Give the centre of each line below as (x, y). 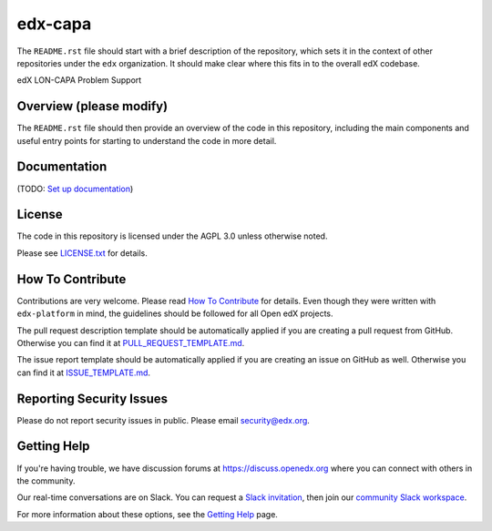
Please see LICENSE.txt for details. (82, 253)
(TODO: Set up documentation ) (75, 189)
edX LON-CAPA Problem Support (79, 80)
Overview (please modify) (92, 106)
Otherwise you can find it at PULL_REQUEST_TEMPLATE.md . (131, 342)
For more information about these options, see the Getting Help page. (147, 514)
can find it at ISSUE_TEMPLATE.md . (83, 373)
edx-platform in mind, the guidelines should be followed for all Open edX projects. (175, 313)
